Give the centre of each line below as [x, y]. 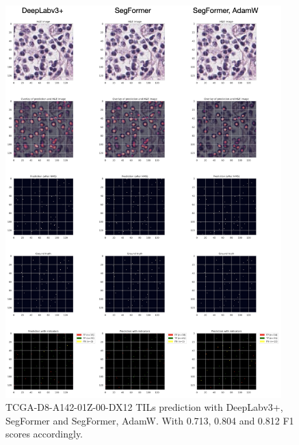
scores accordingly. [44, 434]
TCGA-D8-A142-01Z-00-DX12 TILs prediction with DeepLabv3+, [144, 407]
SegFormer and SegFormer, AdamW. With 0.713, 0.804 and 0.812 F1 [150, 420]
